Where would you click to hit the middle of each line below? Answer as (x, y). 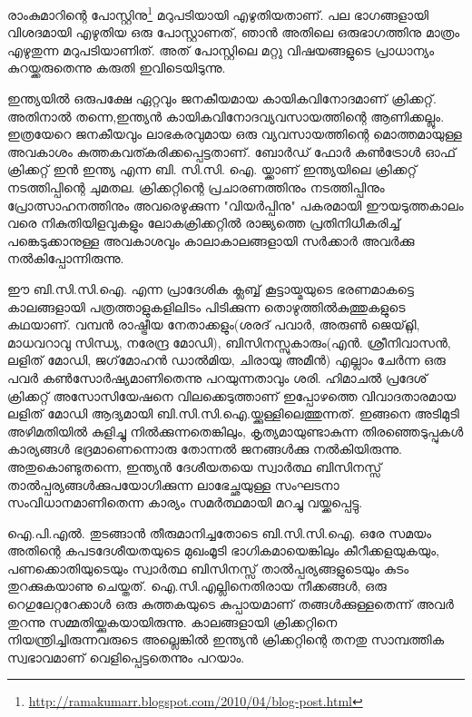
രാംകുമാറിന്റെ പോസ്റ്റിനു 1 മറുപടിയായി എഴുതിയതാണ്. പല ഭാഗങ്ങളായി (218, 13)
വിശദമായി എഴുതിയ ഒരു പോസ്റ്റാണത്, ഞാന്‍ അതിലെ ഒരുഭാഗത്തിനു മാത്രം (234, 32)
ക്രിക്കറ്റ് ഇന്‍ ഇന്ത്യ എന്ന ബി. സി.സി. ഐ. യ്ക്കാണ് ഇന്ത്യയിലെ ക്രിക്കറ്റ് (212, 169)
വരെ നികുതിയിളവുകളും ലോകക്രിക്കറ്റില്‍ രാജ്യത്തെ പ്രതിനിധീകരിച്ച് (204, 223)
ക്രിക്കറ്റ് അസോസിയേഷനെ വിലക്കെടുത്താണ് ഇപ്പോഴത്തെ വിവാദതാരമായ (232, 395)
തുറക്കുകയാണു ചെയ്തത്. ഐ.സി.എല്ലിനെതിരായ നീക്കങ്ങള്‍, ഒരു (197, 586)
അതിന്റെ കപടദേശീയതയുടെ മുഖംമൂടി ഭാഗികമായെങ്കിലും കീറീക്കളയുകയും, (223, 550)
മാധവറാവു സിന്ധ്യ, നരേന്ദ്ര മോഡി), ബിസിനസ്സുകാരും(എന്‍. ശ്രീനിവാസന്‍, (229, 342)
